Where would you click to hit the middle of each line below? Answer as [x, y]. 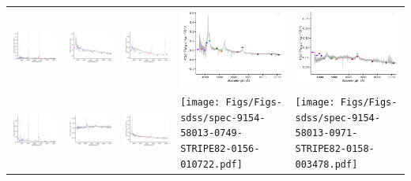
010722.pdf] [211, 164]
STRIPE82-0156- [220, 149]
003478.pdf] [326, 164]
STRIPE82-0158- [335, 149]
